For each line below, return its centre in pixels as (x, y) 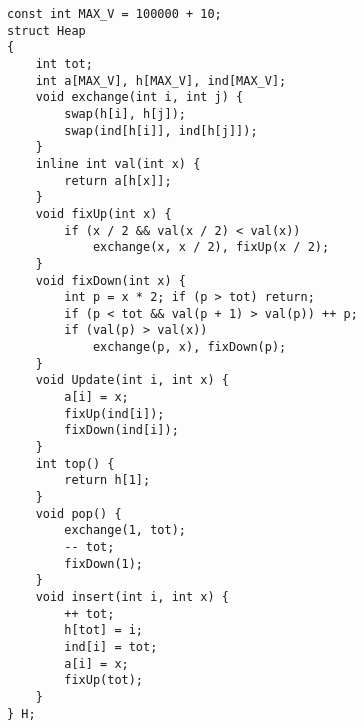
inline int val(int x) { (118, 163)
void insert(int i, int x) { (132, 596)
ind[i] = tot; (111, 646)
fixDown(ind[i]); (121, 430)
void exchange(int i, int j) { (139, 97)
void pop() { (78, 513)
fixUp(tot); (104, 680)
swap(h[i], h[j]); (125, 113)
